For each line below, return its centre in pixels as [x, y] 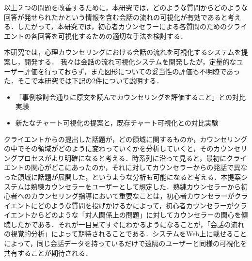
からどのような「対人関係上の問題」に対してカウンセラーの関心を [136, 215]
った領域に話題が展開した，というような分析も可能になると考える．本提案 [123, 177]
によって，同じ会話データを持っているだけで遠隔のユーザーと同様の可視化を [125, 243]
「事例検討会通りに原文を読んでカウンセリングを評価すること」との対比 [130, 97]
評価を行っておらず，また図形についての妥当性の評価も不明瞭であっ [132, 71]
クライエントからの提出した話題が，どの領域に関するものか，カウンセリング [126, 139]
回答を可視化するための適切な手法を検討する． [112, 36]
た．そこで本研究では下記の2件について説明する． [84, 81]
